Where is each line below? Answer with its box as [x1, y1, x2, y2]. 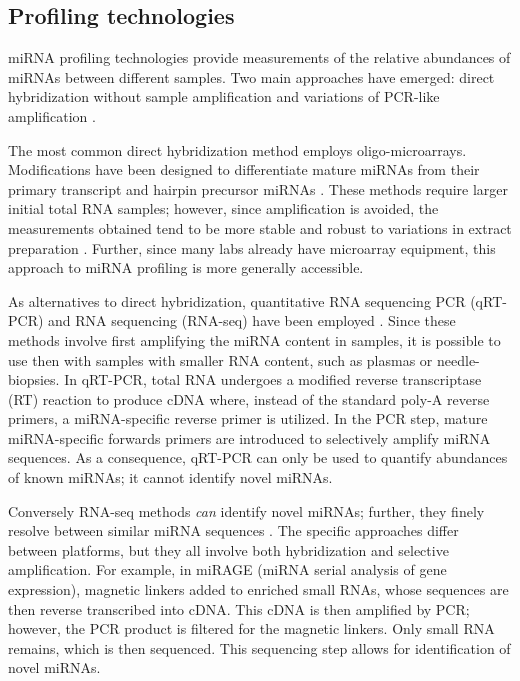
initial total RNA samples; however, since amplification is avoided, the [8, 198, 439, 219]
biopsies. [8, 369, 60, 390]
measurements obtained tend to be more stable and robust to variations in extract [8, 217, 512, 238]
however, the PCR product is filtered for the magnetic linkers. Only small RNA [8, 618, 495, 639]
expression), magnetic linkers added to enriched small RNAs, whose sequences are [8, 579, 509, 600]
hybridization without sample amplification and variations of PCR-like [8, 86, 440, 107]
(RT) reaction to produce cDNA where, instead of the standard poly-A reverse [8, 388, 490, 409]
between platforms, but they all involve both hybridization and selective [8, 539, 449, 560]
